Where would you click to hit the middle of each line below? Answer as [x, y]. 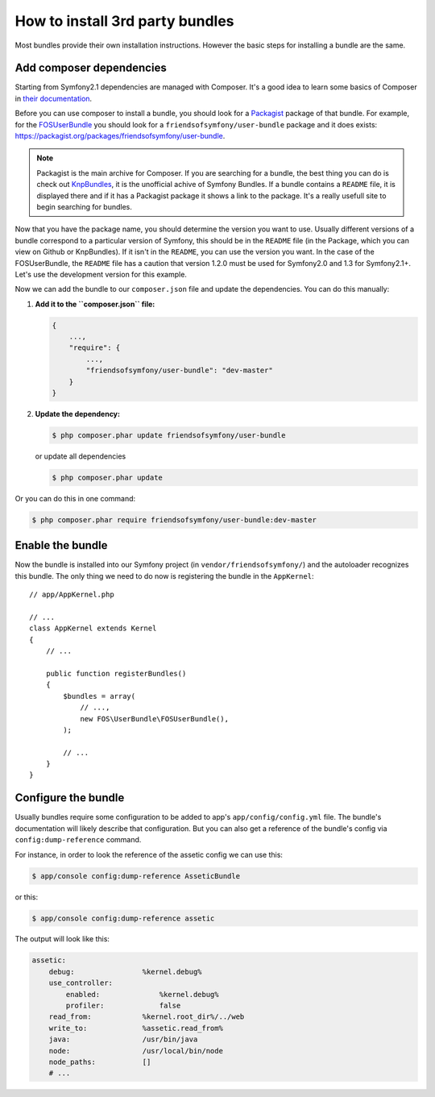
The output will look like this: [62, 939]
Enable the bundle [61, 545]
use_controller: [81, 983]
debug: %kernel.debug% [125, 972]
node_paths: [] [100, 1062]
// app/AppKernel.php [72, 595]
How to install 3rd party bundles [124, 21]
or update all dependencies [81, 456]
